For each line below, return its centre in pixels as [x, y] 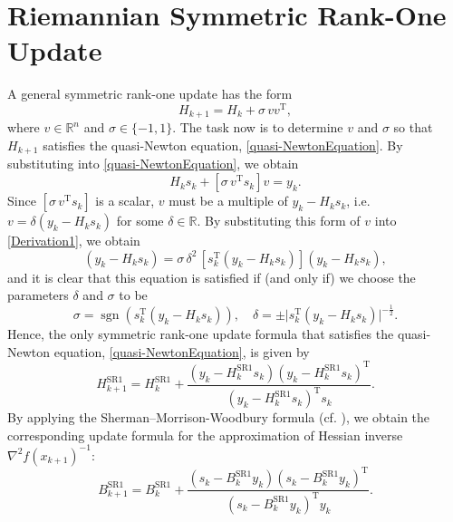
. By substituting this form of [279, 221]
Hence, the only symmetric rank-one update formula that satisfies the [201, 334]
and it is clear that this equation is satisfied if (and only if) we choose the [212, 277]
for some [140, 221]
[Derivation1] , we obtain [74, 241]
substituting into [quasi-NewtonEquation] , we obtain [153, 164]
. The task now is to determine [258, 127]
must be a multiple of [228, 201]
